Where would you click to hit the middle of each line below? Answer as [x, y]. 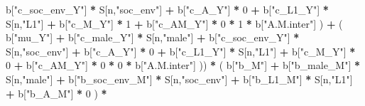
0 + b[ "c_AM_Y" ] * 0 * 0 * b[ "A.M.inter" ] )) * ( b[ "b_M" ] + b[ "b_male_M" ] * [183, 65]
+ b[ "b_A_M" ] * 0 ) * [56, 93]
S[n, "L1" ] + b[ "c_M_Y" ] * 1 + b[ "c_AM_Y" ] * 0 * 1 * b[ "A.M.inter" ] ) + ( [174, 23]
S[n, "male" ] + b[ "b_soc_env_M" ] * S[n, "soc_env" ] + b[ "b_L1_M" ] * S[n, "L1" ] [179, 79]
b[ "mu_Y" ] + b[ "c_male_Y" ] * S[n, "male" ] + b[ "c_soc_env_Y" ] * [153, 37]
